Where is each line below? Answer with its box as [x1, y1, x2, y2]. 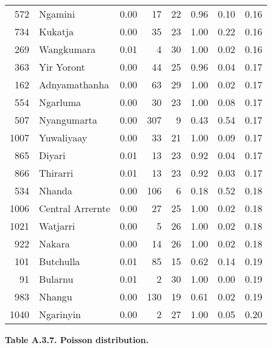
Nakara [39, 236, 70, 250]
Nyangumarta [39, 113, 97, 127]
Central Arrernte [39, 201, 111, 215]
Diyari [39, 148, 66, 162]
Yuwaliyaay [39, 130, 88, 144]
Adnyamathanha [39, 77, 110, 91]
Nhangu [39, 289, 72, 304]
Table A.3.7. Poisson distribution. [5, 333, 149, 346]
